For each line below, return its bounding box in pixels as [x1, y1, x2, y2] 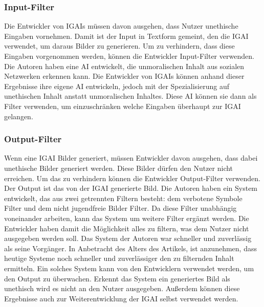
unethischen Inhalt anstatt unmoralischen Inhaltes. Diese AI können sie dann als [4, 91, 257, 101]
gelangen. [4, 111, 33, 121]
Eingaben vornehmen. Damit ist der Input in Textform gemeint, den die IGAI [4, 30, 249, 41]
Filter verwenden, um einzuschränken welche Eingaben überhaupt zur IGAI [4, 100, 241, 111]
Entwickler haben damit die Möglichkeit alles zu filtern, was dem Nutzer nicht [4, 223, 249, 233]
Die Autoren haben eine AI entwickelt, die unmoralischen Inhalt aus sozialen [4, 60, 245, 71]
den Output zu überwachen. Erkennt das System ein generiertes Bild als [4, 273, 230, 283]
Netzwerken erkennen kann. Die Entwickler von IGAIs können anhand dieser [4, 71, 245, 81]
